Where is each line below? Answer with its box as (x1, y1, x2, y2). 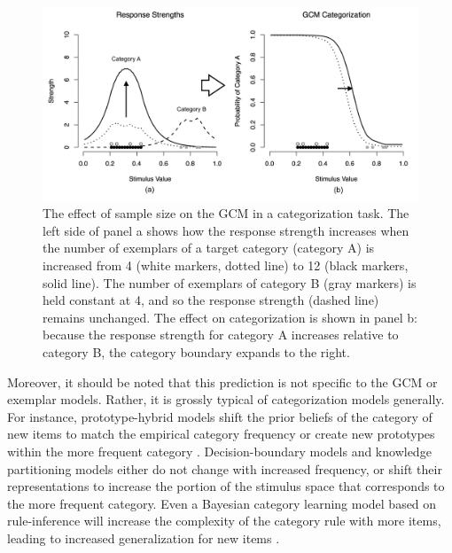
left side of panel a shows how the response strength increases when (43, 221, 409, 239)
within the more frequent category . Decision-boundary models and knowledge (7, 441, 432, 460)
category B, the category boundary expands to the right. (43, 342, 350, 361)
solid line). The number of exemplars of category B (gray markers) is (43, 273, 417, 292)
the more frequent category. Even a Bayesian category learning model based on (7, 494, 437, 512)
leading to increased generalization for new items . (7, 528, 280, 547)
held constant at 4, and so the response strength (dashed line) (43, 291, 379, 309)
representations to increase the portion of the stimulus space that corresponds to (7, 477, 445, 495)
